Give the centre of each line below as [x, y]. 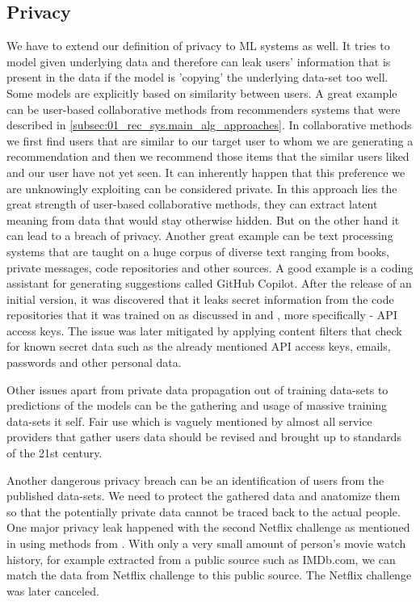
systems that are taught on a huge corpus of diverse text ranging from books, [198, 251]
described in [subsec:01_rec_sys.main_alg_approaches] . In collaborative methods [209, 125]
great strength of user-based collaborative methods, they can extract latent [192, 204]
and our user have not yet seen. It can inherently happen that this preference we [206, 172]
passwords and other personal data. [94, 362]
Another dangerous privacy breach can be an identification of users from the [195, 480]
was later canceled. [53, 590]
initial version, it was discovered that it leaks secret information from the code [200, 299]
